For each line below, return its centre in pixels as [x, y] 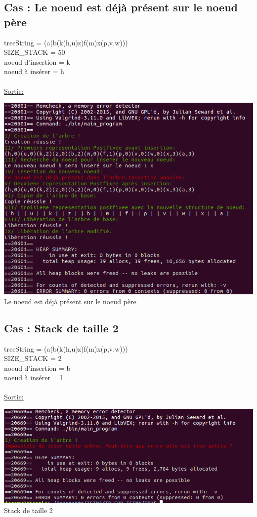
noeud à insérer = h [34, 71]
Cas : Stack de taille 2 [61, 328]
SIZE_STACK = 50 [35, 52]
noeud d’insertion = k [37, 61]
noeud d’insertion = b [37, 368]
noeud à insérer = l [33, 378]
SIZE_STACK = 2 [33, 358]
